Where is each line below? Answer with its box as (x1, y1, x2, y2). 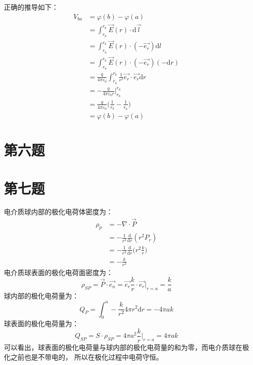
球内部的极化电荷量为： (4, 291, 79, 301)
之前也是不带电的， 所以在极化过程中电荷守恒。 (10, 351, 163, 362)
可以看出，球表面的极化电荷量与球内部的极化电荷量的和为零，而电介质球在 (4, 342, 242, 352)
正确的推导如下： (4, 2, 58, 12)
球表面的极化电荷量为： (4, 318, 79, 329)
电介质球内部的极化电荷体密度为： (4, 206, 113, 216)
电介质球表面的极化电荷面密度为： (4, 267, 113, 277)
